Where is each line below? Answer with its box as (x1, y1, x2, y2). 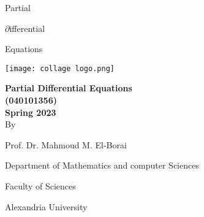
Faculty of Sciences (5, 180, 76, 192)
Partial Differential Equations (5, 82, 132, 94)
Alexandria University (5, 200, 88, 213)
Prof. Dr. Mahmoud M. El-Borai (5, 138, 127, 151)
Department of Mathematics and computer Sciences (5, 159, 199, 172)
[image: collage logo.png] (5, 64, 115, 73)
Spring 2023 (5, 105, 56, 118)
